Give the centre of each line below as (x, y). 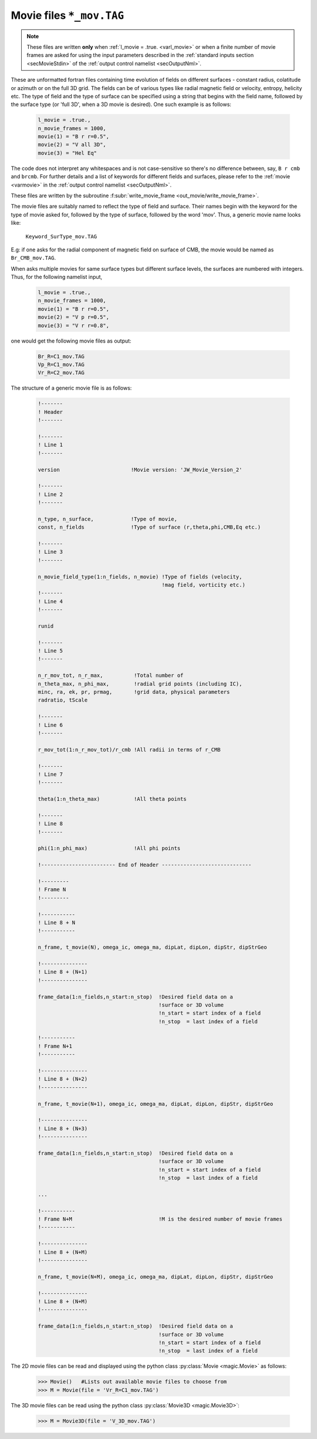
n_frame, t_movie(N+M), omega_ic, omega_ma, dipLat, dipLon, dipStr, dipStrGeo (156, 1277)
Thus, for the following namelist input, (57, 277)
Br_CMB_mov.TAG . (33, 258)
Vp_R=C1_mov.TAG (61, 365)
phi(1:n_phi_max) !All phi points (109, 848)
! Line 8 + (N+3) (63, 1128)
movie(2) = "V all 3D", (72, 145)
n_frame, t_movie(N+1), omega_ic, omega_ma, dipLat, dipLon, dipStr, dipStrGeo (156, 1104)
